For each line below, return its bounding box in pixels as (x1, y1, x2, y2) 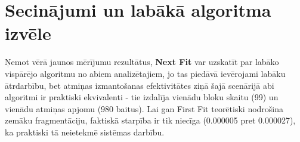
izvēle (5, 21, 51, 45)
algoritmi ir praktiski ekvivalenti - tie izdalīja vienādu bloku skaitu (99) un (5, 91, 279, 103)
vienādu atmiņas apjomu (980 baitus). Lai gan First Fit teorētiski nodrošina (5, 102, 284, 115)
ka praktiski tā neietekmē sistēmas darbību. (5, 125, 165, 138)
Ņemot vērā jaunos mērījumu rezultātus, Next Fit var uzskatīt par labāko (5, 55, 279, 68)
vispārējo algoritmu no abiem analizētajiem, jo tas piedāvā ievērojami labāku (5, 67, 286, 79)
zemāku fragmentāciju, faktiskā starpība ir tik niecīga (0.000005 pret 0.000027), (5, 114, 296, 126)
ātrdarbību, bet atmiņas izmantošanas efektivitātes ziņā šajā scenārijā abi (5, 79, 274, 91)
